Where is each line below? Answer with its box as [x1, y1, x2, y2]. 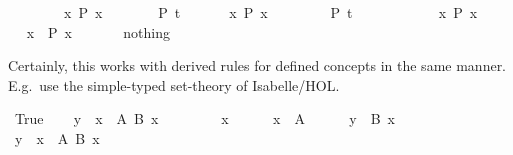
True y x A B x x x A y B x [14, 108, 395, 129]
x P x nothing [26, 21, 170, 42]
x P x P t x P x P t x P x [63, 2, 478, 22]
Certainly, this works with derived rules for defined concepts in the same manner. [8, 55, 507, 76]
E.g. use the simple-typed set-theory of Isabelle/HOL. [8, 74, 340, 95]
